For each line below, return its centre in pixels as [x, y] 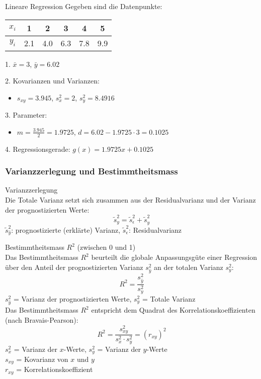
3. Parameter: [26, 115]
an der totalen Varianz [189, 267]
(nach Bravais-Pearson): [42, 319]
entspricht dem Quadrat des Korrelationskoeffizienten [173, 310]
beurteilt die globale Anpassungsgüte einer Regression [174, 257]
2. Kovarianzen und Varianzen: [52, 81]
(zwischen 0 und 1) [106, 247]
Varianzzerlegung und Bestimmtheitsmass [92, 171]
